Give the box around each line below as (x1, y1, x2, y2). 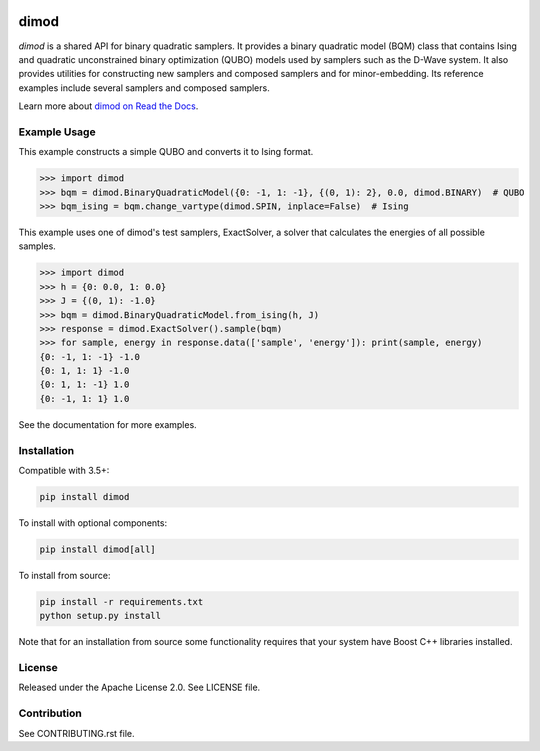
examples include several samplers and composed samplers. (18, 81, 270, 94)
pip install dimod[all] (39, 543, 157, 555)
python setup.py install (39, 610, 162, 622)
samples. (18, 240, 57, 252)
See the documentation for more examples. (18, 418, 197, 430)
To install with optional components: (18, 516, 168, 529)
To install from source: (18, 569, 111, 581)
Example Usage (18, 125, 96, 139)
